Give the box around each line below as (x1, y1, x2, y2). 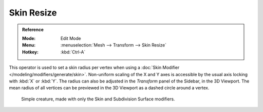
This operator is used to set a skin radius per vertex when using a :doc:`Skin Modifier (9, 64, 180, 70)
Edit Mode (60, 35, 81, 41)
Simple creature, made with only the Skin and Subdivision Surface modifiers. (21, 96, 175, 102)
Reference (22, 27, 44, 32)
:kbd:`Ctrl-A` (60, 49, 86, 55)
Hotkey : (22, 49, 39, 55)
